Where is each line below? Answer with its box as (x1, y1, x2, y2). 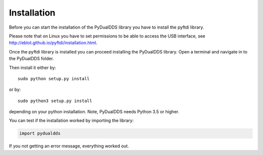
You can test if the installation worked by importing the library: (9, 118, 134, 123)
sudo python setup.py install (18, 76, 90, 81)
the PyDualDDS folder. (9, 56, 54, 62)
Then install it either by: (9, 65, 56, 70)
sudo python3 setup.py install (18, 98, 93, 103)
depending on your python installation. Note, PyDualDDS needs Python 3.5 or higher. (9, 109, 180, 115)
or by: (9, 86, 21, 92)
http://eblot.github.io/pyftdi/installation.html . (9, 40, 97, 46)
